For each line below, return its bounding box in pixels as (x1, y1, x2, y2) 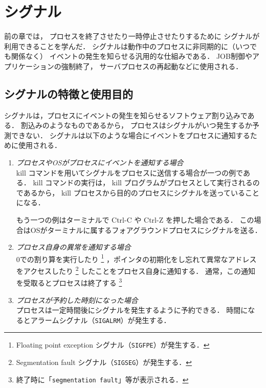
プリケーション (4, 60, 54, 71)
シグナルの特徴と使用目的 (4, 85, 133, 101)
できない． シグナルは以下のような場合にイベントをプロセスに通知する (11, 130, 250, 140)
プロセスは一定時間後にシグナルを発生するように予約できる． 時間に (16, 305, 248, 315)
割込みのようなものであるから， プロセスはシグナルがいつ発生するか (20, 120, 252, 131)
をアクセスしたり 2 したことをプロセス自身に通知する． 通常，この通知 (16, 264, 255, 276)
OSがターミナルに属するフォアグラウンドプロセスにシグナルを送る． (30, 224, 262, 235)
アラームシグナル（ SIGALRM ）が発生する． (30, 314, 171, 325)
